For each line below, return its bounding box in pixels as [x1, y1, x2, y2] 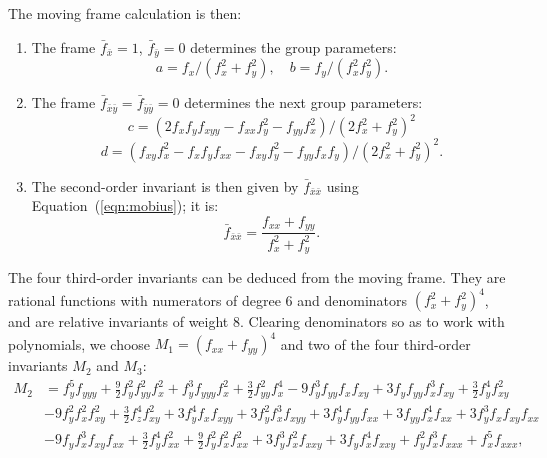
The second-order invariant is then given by [31, 175, 299, 196]
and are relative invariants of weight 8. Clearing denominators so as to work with [8, 311, 505, 332]
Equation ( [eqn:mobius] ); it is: [31, 195, 219, 216]
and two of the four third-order [280, 333, 471, 354]
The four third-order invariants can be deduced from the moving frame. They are [8, 266, 506, 287]
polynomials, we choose [8, 333, 151, 354]
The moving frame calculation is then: [8, 3, 242, 23]
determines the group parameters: [190, 36, 397, 57]
